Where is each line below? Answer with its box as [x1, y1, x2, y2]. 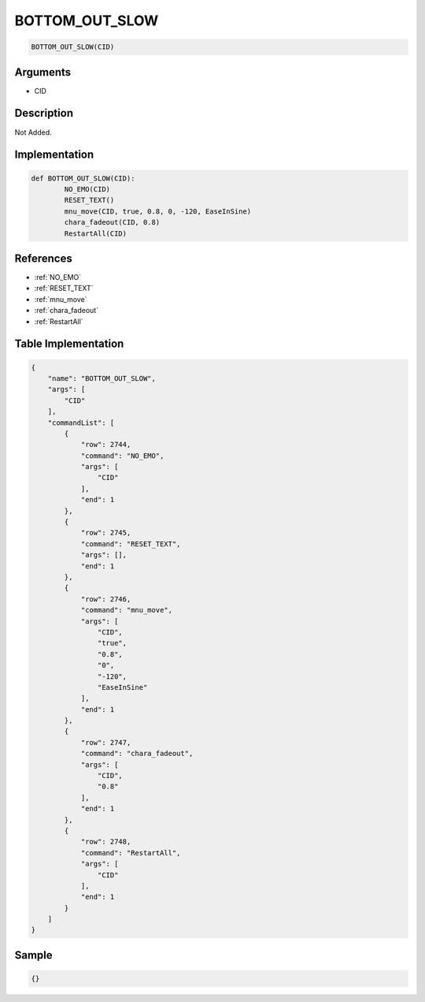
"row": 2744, [80, 440, 131, 449]
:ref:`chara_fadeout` [34, 306, 98, 315]
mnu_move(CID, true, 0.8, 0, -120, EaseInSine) [64, 207, 252, 216]
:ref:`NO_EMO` [34, 273, 82, 281]
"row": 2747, [80, 738, 131, 747]
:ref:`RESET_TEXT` [34, 284, 94, 293]
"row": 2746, [80, 594, 131, 603]
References [14, 251, 72, 265]
